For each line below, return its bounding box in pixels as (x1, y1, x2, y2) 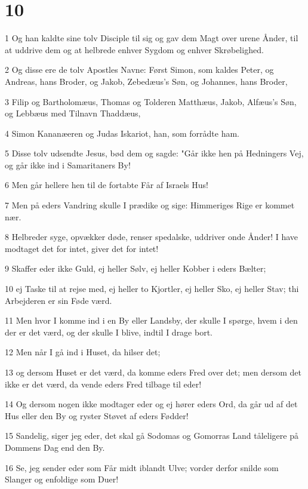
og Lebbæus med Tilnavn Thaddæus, (5, 107, 141, 119)
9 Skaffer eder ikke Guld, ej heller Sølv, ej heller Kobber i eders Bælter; (5, 262, 266, 275)
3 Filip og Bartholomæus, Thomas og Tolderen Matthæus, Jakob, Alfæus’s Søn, (5, 95, 297, 107)
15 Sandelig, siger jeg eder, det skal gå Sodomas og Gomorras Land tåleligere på (5, 429, 298, 442)
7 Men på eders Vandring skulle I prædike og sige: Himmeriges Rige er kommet (5, 199, 295, 211)
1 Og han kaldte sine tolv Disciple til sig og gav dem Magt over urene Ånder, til (5, 32, 298, 44)
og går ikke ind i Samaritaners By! (5, 158, 131, 171)
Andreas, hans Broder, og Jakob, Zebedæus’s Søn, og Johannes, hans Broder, (5, 75, 288, 87)
